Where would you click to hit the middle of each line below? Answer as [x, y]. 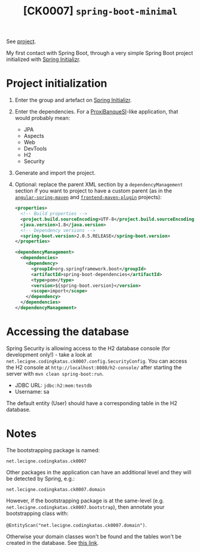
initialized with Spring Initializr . [43, 59]
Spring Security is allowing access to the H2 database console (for [88, 348]
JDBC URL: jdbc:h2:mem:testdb [53, 385]
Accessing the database [68, 332]
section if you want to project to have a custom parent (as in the [93, 191]
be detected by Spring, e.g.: [41, 479]
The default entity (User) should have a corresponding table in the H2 [92, 403]
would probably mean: [42, 118]
